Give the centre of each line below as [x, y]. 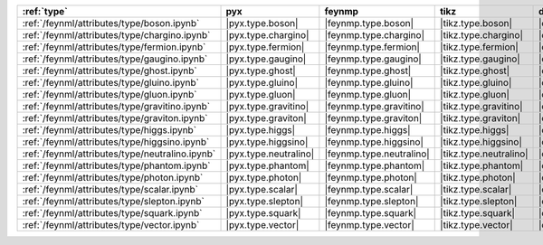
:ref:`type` [45, 11]
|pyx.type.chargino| [267, 35]
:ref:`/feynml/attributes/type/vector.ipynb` [111, 225]
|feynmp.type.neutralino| [377, 154]
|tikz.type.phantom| [481, 165]
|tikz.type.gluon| [475, 94]
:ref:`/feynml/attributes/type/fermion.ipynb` [114, 47]
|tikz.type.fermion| [479, 47]
